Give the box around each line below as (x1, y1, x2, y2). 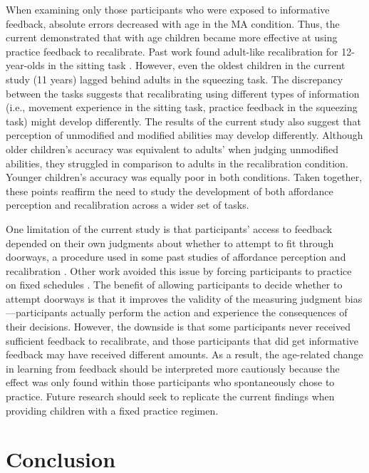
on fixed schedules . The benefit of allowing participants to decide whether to (6, 277, 343, 292)
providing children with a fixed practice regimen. (6, 402, 219, 417)
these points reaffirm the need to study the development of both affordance (6, 183, 333, 198)
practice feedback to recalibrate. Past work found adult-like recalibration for (6, 43, 338, 58)
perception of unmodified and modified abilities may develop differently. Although (6, 128, 363, 142)
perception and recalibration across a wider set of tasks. (6, 197, 249, 212)
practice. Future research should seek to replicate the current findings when (6, 389, 335, 404)
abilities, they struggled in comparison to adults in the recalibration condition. (6, 155, 348, 170)
